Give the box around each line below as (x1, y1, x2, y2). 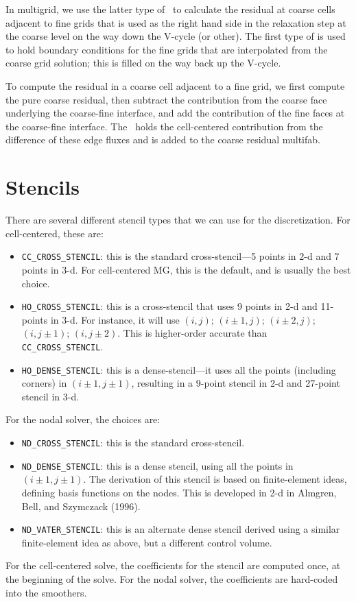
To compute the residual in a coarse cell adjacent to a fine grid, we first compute (5, 78, 345, 93)
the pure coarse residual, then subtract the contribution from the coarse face (5, 92, 327, 106)
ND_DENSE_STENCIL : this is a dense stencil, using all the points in (21, 458, 294, 472)
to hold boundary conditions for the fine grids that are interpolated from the (5, 42, 328, 56)
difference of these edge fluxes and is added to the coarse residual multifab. (5, 132, 320, 147)
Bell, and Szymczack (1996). (21, 498, 141, 513)
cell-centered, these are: (5, 226, 104, 240)
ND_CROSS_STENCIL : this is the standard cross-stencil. (21, 435, 245, 450)
